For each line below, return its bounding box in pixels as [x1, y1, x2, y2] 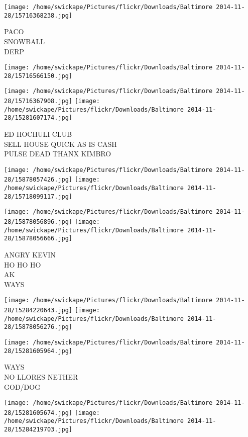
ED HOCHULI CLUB [4, 129, 72, 139]
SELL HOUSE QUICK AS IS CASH [4, 138, 117, 149]
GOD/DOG [4, 381, 41, 392]
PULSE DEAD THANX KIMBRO [4, 148, 111, 159]
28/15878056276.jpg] [4, 323, 73, 331]
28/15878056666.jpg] [4, 235, 73, 242]
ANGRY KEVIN [4, 249, 56, 260]
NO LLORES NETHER [4, 371, 78, 382]
